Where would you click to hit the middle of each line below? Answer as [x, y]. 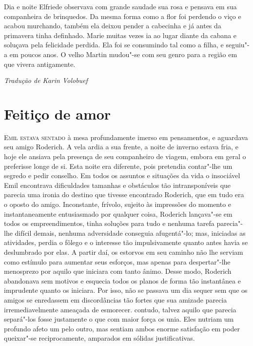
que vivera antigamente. [40, 64]
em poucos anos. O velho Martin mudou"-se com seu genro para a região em [123, 54]
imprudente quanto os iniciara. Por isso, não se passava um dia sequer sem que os [126, 290]
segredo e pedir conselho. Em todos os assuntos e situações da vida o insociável [122, 175]
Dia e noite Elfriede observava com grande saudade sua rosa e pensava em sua [120, 6]
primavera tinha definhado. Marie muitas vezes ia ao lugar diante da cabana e [120, 35]
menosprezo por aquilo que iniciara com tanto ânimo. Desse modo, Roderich [118, 271]
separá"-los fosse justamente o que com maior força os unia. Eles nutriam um [119, 319]
